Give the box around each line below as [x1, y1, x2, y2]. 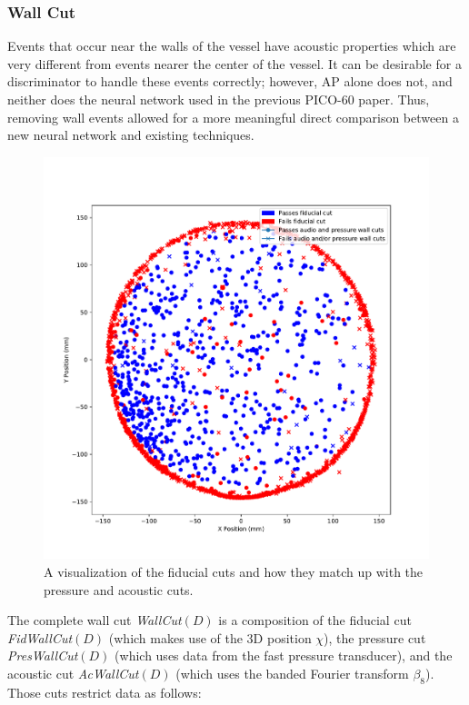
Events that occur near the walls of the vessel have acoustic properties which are [7, 36, 456, 55]
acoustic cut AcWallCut [7, 663, 139, 682]
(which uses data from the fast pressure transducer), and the [115, 646, 453, 665]
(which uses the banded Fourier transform [175, 663, 409, 682]
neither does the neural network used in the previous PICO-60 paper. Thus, [7, 90, 430, 108]
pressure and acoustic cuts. [44, 580, 194, 599]
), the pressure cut [324, 628, 426, 647]
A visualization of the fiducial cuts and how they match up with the [44, 561, 424, 581]
